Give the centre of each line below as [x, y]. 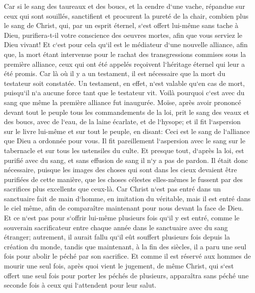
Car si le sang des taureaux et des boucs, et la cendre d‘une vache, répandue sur [125, 6]
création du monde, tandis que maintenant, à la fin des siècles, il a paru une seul [125, 246]
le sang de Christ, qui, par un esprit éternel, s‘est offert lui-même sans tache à [121, 25]
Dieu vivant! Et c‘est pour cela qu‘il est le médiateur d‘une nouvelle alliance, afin [126, 44]
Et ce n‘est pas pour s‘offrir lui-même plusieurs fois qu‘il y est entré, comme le [122, 218]
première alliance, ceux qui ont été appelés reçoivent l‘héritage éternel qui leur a [125, 64]
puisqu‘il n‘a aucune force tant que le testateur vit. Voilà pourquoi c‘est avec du [124, 93]
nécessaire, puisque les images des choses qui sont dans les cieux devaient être [121, 170]
